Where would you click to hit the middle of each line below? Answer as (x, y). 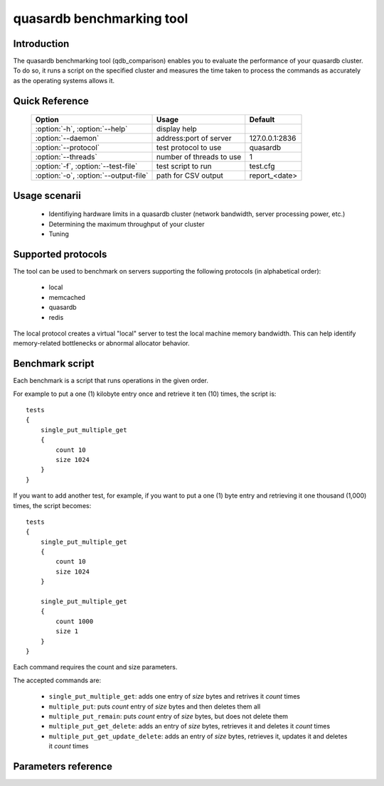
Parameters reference (63, 766)
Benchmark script (54, 364)
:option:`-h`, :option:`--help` (81, 129)
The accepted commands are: (57, 680)
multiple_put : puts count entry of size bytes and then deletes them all (155, 706)
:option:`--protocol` (67, 148)
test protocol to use (189, 148)
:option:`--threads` (66, 157)
